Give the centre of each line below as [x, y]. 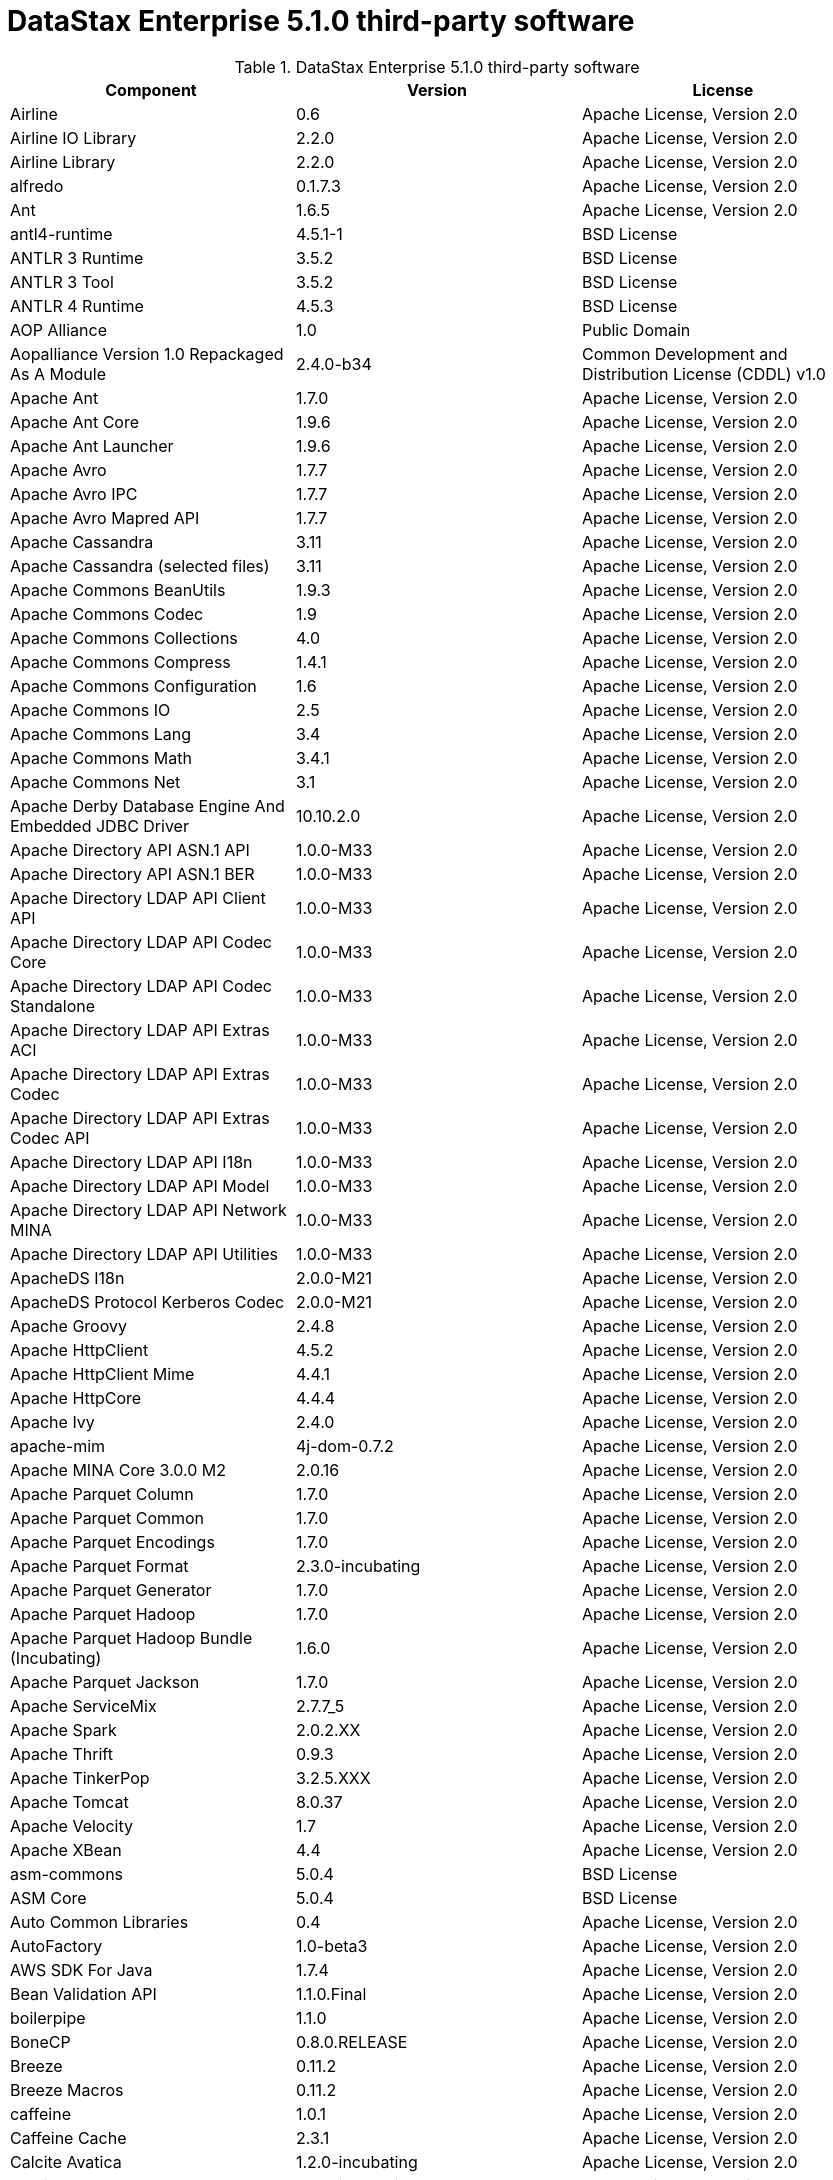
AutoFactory [56, 1945]
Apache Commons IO [90, 709]
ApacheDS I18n [67, 1277]
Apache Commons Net [95, 781]
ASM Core [48, 1897]
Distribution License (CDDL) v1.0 [703, 373]
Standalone [53, 1005]
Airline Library [63, 161]
